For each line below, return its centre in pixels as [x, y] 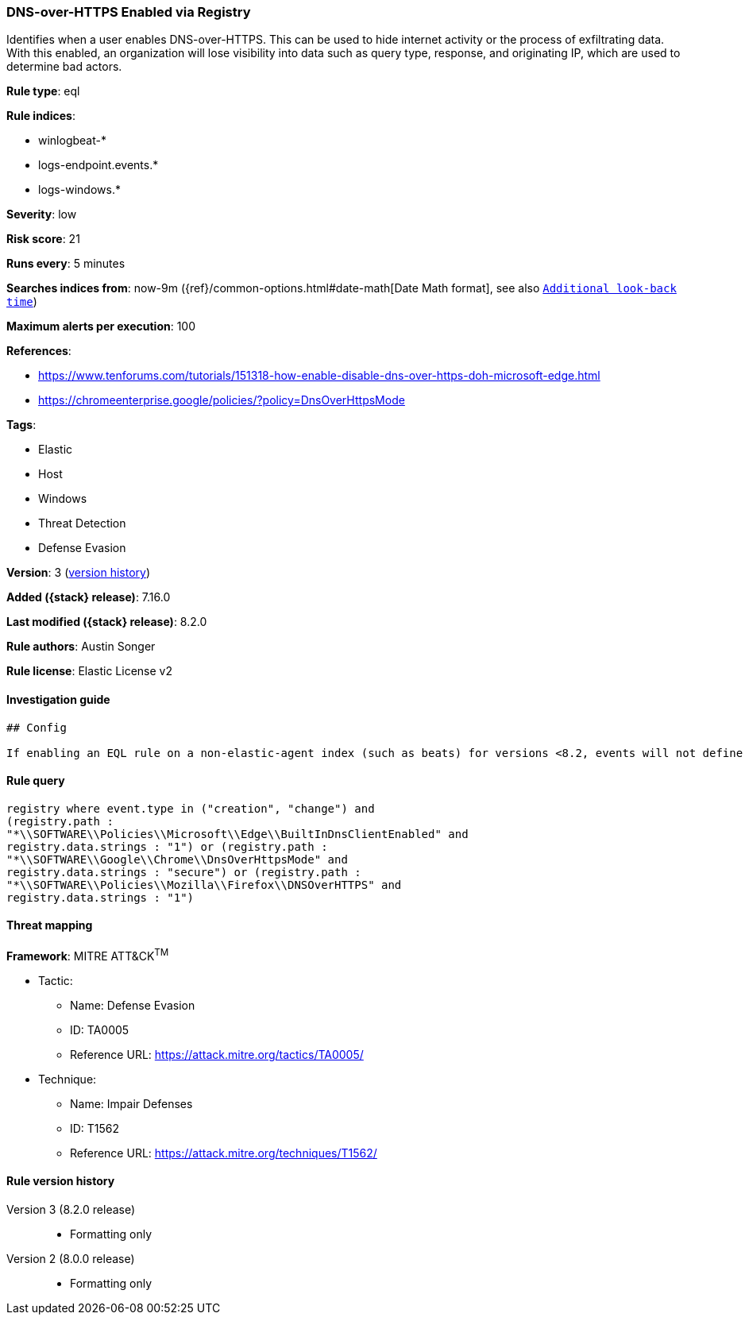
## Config [37, 727]
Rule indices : [41, 116]
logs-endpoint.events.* [98, 165]
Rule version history [61, 1181]
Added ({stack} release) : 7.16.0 [89, 597]
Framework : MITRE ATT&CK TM [88, 955]
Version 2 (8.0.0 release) [71, 1258]
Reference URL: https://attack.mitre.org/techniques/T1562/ [224, 1153]
